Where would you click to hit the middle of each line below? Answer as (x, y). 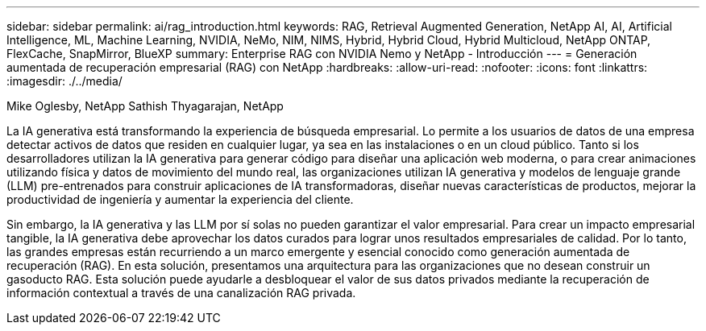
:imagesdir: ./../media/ (64, 81)
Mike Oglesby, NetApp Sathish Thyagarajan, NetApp (145, 106)
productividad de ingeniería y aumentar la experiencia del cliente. (180, 199)
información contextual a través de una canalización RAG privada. (181, 293)
